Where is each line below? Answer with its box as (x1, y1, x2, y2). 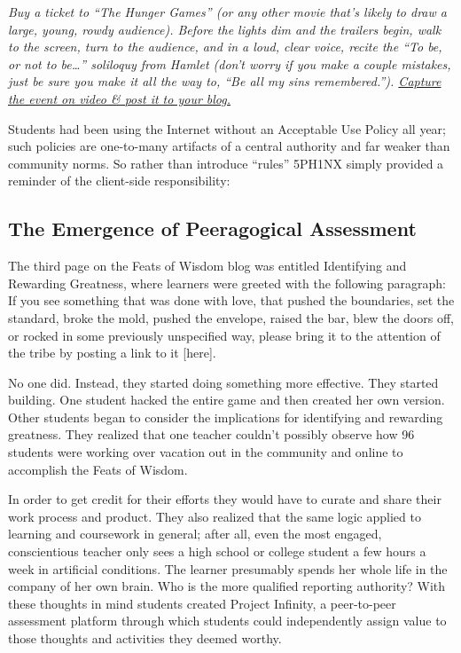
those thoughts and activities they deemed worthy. (8, 629, 282, 648)
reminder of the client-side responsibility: (8, 171, 230, 190)
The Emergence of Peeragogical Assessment (8, 215, 417, 242)
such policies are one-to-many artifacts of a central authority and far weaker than (8, 137, 450, 155)
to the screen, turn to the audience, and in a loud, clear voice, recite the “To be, (8, 37, 442, 56)
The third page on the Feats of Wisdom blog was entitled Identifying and (8, 256, 407, 275)
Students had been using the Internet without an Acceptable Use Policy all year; (8, 119, 447, 138)
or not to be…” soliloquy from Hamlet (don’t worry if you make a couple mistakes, (8, 54, 451, 73)
